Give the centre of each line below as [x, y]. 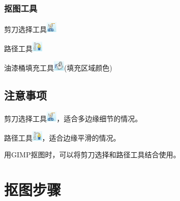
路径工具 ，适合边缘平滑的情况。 [62, 137]
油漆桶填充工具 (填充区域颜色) [58, 67]
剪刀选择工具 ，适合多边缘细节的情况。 [73, 118]
